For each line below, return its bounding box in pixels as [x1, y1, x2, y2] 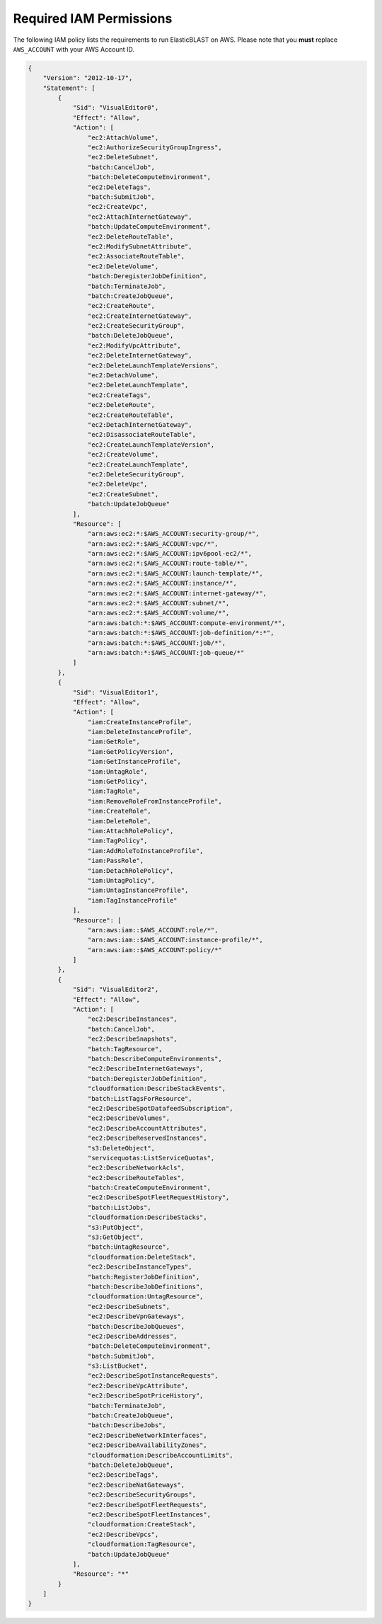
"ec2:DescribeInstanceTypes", [87, 1263, 192, 1271]
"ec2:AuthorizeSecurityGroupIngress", [87, 144, 222, 151]
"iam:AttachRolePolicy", [87, 827, 174, 835]
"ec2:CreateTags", [87, 391, 151, 399]
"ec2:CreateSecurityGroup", [87, 322, 185, 330]
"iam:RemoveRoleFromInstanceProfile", [87, 797, 222, 805]
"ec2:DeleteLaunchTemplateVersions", [87, 361, 219, 370]
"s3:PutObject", [87, 1223, 144, 1231]
